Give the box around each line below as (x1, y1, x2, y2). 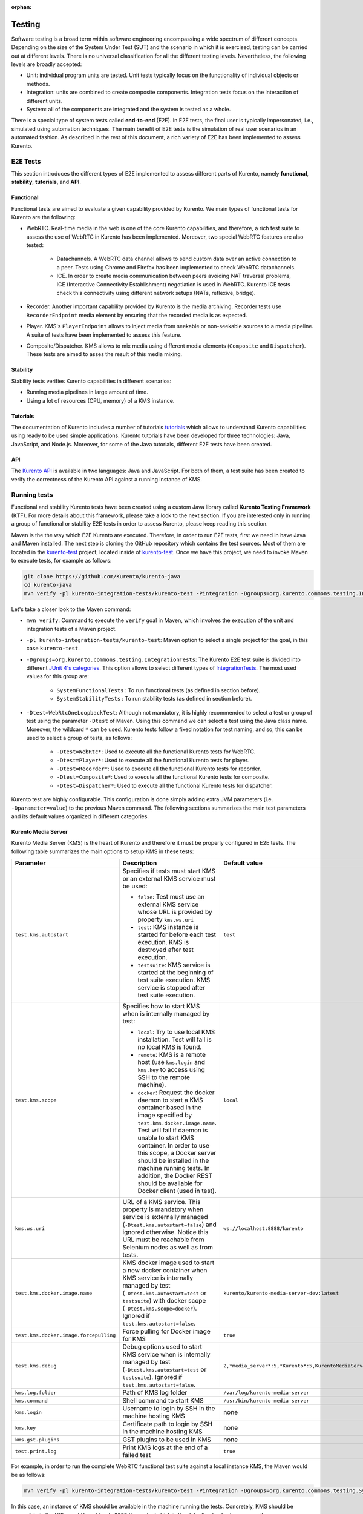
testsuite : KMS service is (137, 960, 211, 969)
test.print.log (15, 1448, 57, 1455)
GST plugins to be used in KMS (122, 1435, 212, 1444)
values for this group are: (26, 673, 89, 680)
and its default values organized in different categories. (11, 812, 149, 820)
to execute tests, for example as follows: (11, 557, 112, 564)
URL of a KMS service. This (122, 1198, 201, 1206)
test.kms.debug (15, 1363, 57, 1369)
